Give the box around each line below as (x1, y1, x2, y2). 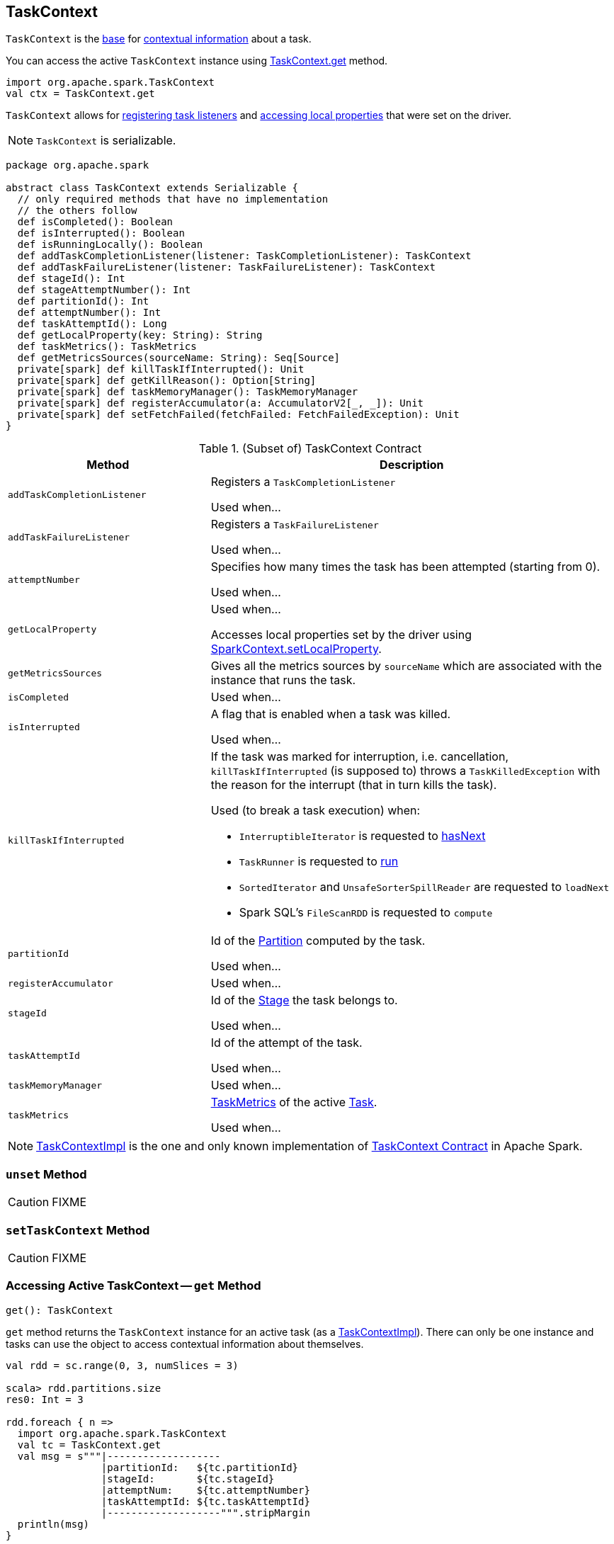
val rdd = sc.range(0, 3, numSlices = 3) (6, 1359, 239, 1371)
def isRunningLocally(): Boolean (17, 239, 203, 251)
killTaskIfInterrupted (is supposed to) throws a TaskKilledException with (210, 764, 601, 778)
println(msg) (17, 1518, 90, 1530)
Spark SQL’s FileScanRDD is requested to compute (239, 905, 493, 920)
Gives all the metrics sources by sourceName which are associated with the (210, 659, 602, 674)
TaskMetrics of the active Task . (210, 1095, 377, 1110)
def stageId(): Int (17, 273, 125, 285)
